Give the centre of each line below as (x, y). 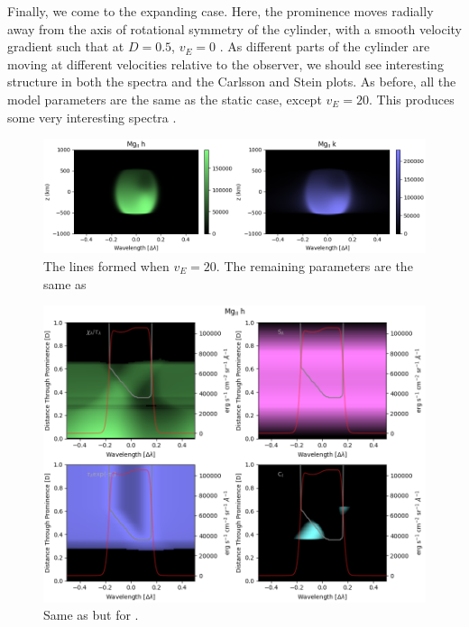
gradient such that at (66, 46)
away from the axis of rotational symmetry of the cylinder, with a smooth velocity (234, 28)
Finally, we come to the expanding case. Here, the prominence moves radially (221, 11)
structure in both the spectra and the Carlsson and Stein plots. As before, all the (232, 82)
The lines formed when (106, 265)
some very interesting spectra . (92, 117)
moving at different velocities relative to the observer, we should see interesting (225, 64)
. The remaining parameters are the (314, 265)
